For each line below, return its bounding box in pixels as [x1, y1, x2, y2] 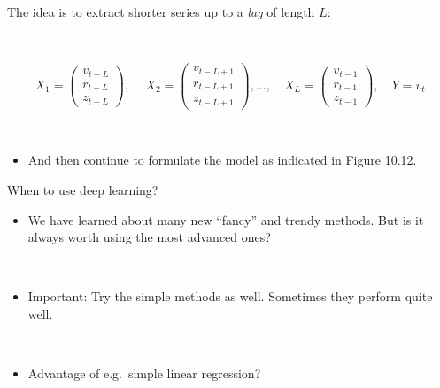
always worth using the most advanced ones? [27, 228, 271, 246]
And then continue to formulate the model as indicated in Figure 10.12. [27, 151, 417, 169]
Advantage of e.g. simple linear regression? [27, 364, 261, 383]
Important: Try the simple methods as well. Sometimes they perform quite [27, 287, 433, 306]
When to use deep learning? [7, 180, 158, 198]
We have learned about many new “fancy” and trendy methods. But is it [27, 210, 424, 229]
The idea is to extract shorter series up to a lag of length [7, 3, 315, 20]
